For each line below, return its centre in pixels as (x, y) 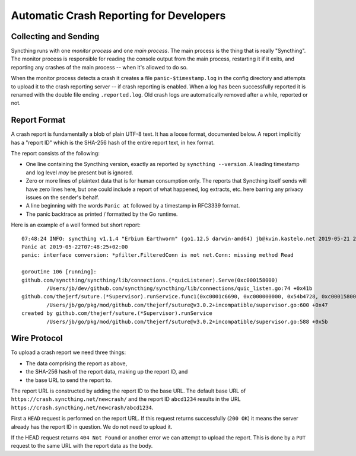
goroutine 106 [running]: (59, 272)
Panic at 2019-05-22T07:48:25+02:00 (75, 247)
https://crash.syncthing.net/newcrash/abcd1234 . (82, 407)
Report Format (38, 120)
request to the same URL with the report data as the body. (82, 446)
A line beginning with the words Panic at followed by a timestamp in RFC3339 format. (133, 206)
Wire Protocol (37, 338)
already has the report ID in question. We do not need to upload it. (92, 426)
